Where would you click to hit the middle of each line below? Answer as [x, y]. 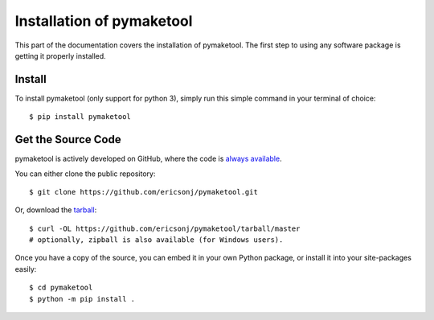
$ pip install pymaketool [80, 117]
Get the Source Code [68, 139]
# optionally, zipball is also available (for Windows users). [156, 240]
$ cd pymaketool [61, 288]
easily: [26, 269]
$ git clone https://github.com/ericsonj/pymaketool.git [144, 192]
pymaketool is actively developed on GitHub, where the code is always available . [148, 159]
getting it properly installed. [60, 55]
